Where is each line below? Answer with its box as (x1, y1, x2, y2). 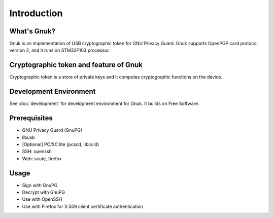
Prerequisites (9, 114, 53, 123)
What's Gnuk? (9, 27, 56, 35)
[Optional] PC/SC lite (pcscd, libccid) (22, 141, 99, 147)
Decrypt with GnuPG (22, 189, 65, 195)
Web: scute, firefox (22, 155, 62, 162)
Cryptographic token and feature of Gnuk (9, 61, 143, 69)
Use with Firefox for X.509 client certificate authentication (22, 203, 143, 209)
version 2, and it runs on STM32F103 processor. (9, 47, 110, 53)
